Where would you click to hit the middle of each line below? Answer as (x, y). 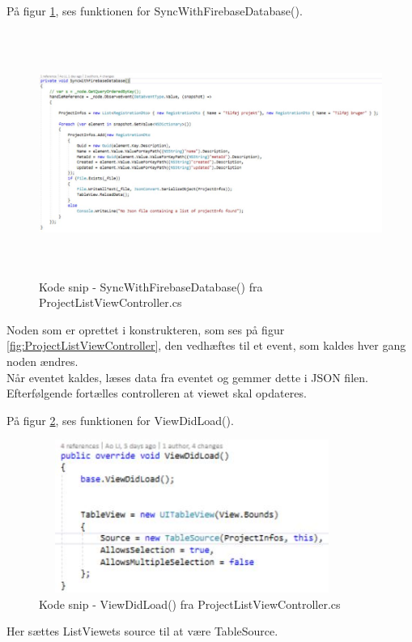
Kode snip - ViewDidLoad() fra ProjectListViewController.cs (190, 604)
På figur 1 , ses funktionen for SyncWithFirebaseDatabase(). (155, 11)
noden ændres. (42, 361)
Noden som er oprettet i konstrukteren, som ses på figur (146, 329)
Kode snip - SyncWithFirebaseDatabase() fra (151, 286)
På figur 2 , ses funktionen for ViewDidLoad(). (120, 420)
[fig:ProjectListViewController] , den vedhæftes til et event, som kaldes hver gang (206, 345)
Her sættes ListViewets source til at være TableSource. (142, 631)
